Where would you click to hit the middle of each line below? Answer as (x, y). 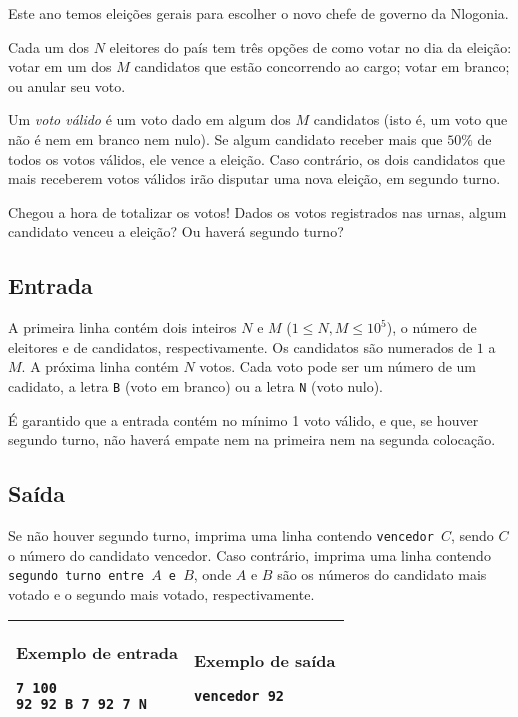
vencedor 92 (239, 696)
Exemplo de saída (265, 661)
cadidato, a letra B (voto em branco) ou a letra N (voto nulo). (195, 385)
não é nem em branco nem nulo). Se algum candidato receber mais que (225, 138)
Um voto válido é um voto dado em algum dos (149, 119)
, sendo (472, 534)
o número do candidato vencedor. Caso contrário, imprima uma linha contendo (249, 554)
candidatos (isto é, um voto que (410, 119)
